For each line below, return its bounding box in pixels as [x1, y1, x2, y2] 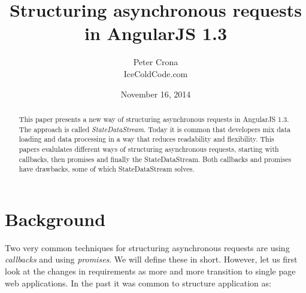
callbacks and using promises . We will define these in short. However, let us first [5, 253, 298, 265]
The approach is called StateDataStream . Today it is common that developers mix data [19, 124, 291, 134]
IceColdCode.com [123, 67, 188, 80]
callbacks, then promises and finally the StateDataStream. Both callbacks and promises [19, 154, 292, 164]
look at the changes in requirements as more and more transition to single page [5, 264, 296, 277]
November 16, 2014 [120, 87, 191, 100]
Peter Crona [133, 56, 178, 68]
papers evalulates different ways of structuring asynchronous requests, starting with [19, 144, 279, 154]
